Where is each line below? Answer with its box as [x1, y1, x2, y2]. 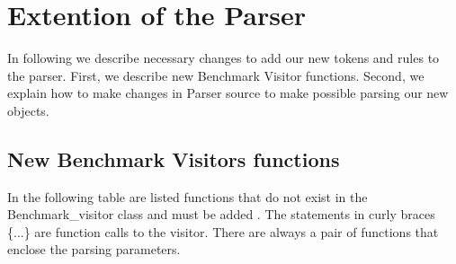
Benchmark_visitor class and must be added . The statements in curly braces [7, 205, 435, 224]
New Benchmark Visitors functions [7, 145, 340, 172]
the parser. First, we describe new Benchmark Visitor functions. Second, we [7, 66, 425, 84]
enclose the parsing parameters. [7, 240, 181, 259]
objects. [7, 101, 49, 119]
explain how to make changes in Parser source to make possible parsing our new [7, 84, 449, 102]
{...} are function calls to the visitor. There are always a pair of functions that [7, 222, 439, 241]
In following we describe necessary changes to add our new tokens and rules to [7, 48, 440, 67]
